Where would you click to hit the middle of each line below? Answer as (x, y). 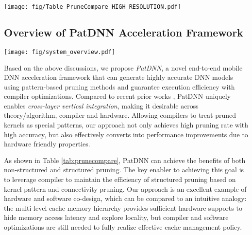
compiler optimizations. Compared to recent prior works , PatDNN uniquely (118, 96)
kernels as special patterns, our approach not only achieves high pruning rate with (126, 125)
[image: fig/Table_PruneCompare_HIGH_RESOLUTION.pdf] (93, 7)
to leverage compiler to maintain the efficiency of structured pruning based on (120, 179)
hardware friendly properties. (47, 144)
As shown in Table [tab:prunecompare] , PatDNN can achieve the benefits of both (125, 160)
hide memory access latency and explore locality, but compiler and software (116, 217)
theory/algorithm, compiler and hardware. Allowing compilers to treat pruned (120, 115)
